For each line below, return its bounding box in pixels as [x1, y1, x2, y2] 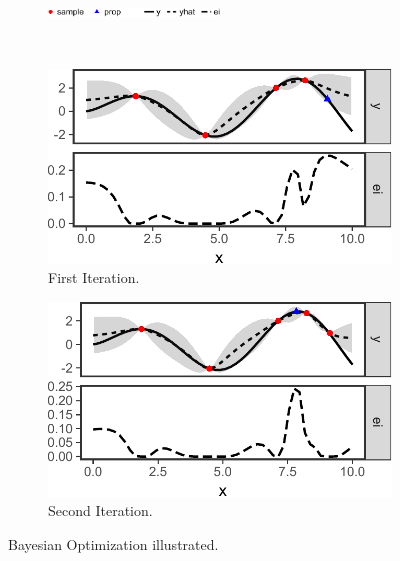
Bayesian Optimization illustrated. [8, 533, 219, 554]
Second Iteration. [48, 500, 153, 521]
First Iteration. [48, 267, 140, 288]
